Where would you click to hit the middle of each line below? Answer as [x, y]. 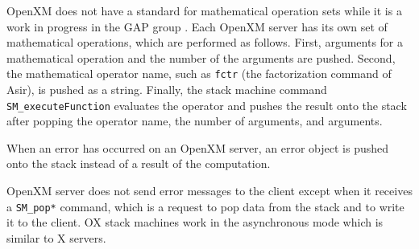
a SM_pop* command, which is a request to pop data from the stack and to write [205, 206]
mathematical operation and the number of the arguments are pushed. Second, [201, 57]
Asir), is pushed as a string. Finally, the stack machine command [167, 90]
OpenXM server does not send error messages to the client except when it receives [209, 191]
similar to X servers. [56, 237]
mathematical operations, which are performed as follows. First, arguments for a [205, 42]
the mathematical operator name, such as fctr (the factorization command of [199, 73]
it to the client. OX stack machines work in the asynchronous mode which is [195, 222]
